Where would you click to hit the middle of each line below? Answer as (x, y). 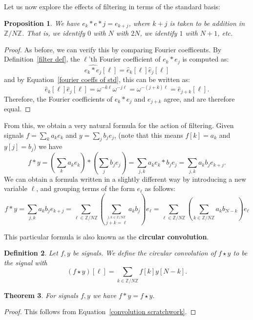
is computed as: (206, 59)
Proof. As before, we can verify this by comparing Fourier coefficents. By (113, 49)
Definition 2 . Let (31, 253)
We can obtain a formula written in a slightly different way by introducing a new (125, 179)
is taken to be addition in (207, 23)
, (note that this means (148, 135)
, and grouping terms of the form (85, 188)
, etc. (225, 33)
